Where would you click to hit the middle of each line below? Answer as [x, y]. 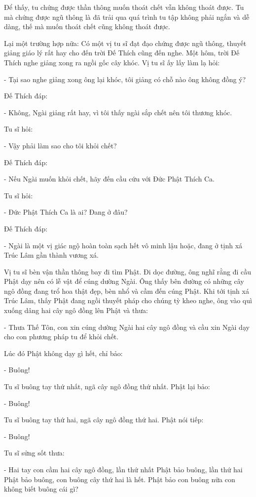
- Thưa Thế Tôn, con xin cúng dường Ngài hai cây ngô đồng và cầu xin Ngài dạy [127, 327]
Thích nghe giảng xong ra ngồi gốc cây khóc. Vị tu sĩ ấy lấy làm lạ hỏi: [112, 62]
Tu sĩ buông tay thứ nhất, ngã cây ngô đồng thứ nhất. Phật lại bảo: [107, 386]
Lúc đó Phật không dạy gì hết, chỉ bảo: [63, 353]
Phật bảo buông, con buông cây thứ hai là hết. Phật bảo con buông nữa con [120, 479]
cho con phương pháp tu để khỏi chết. [61, 337]
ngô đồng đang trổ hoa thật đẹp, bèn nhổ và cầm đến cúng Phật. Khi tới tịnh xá [127, 291]
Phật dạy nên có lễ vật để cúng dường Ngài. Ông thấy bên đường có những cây [124, 281]
